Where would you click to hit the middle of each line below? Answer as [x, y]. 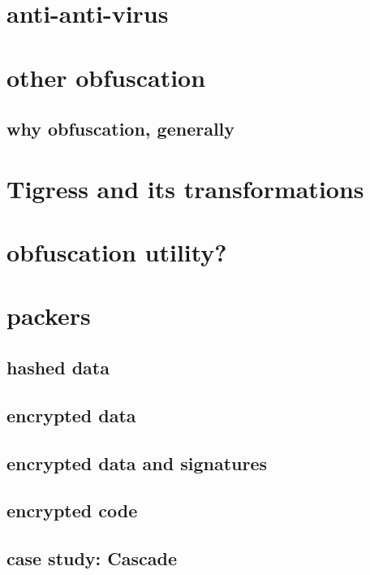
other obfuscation [106, 77]
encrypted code [72, 510]
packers [49, 316]
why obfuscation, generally [121, 129]
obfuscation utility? [117, 252]
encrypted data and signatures [137, 463]
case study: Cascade [92, 558]
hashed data [58, 367]
